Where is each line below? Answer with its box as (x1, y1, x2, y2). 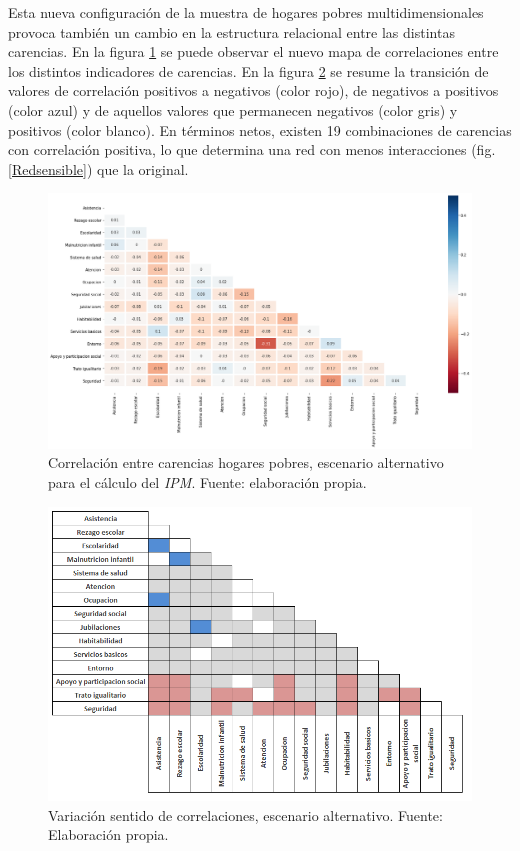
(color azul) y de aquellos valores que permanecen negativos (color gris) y (8, 99, 458, 120)
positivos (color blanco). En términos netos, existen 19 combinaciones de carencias (8, 119, 512, 140)
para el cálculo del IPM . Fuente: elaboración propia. (48, 472, 367, 492)
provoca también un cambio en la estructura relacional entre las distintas (8, 21, 455, 42)
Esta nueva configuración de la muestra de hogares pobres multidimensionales (8, 2, 484, 22)
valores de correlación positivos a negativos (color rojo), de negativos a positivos (8, 80, 499, 101)
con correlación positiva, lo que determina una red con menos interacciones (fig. (8, 139, 496, 160)
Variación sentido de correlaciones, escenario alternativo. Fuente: (48, 804, 443, 825)
